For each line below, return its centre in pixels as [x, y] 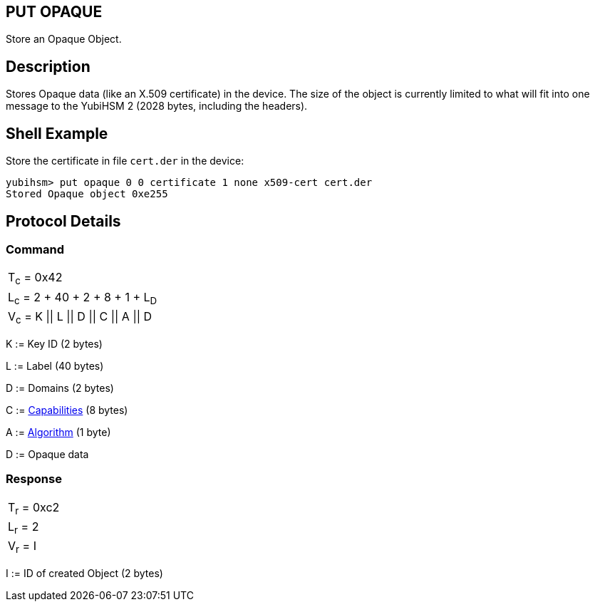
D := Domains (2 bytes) [60, 388]
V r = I [22, 547]
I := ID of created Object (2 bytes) [84, 574]
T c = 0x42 [35, 279]
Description [48, 66]
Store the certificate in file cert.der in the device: [125, 161]
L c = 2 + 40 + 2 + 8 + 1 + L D [83, 298]
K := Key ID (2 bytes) [54, 343]
